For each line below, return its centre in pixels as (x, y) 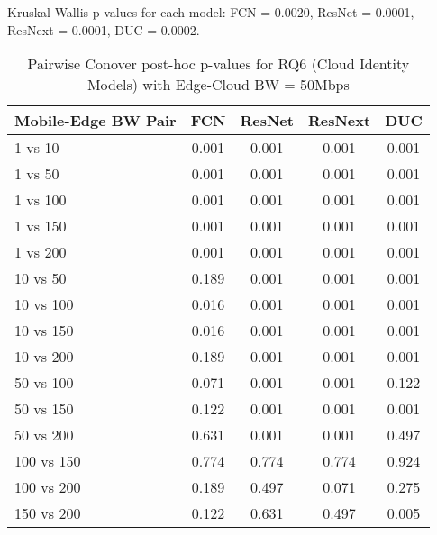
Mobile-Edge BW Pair (96, 121)
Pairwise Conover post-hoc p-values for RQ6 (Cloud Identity (218, 64)
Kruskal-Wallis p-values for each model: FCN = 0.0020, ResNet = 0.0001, (211, 12)
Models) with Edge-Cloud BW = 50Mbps (218, 85)
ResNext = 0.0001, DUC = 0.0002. (104, 29)
